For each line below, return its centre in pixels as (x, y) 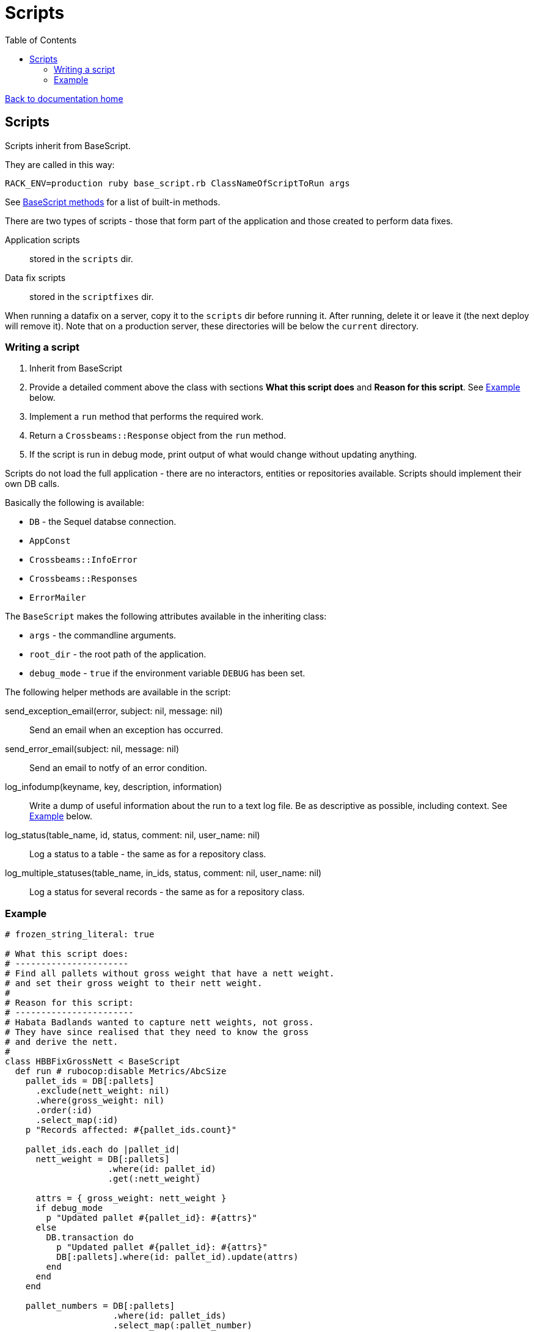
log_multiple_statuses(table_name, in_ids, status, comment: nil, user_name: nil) (163, 873)
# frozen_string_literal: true (80, 935)
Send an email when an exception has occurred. (126, 730)
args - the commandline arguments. (103, 635)
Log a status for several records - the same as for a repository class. (167, 892)
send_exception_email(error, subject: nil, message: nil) (114, 711)
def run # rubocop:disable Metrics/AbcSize (121, 1071)
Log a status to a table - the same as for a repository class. (148, 854)
